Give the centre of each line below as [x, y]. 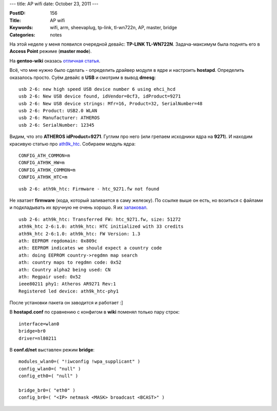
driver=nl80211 [38, 338]
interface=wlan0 [39, 324]
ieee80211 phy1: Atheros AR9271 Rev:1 [67, 284]
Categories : [22, 35]
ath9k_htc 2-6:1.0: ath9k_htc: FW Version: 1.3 [80, 234]
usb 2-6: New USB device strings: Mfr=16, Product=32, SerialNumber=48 [111, 103]
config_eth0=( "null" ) [48, 376]
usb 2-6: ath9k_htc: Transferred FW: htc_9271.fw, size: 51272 [100, 219]
